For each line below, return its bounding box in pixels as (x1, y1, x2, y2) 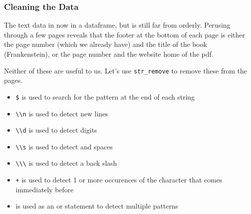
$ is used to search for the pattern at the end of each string (15, 91, 195, 102)
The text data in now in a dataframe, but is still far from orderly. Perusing (4, 20, 230, 30)
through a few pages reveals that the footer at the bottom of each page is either (4, 29, 245, 39)
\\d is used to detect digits (15, 125, 97, 135)
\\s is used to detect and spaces (15, 141, 113, 151)
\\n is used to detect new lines (15, 108, 108, 118)
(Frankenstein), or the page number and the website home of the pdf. (4, 49, 214, 59)
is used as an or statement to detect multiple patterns (15, 201, 179, 211)
